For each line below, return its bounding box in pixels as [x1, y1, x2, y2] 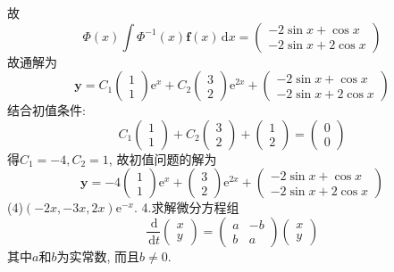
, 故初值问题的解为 [108, 149, 217, 168]
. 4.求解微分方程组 [133, 198, 239, 217]
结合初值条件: [7, 101, 86, 120]
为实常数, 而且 [56, 246, 139, 265]
